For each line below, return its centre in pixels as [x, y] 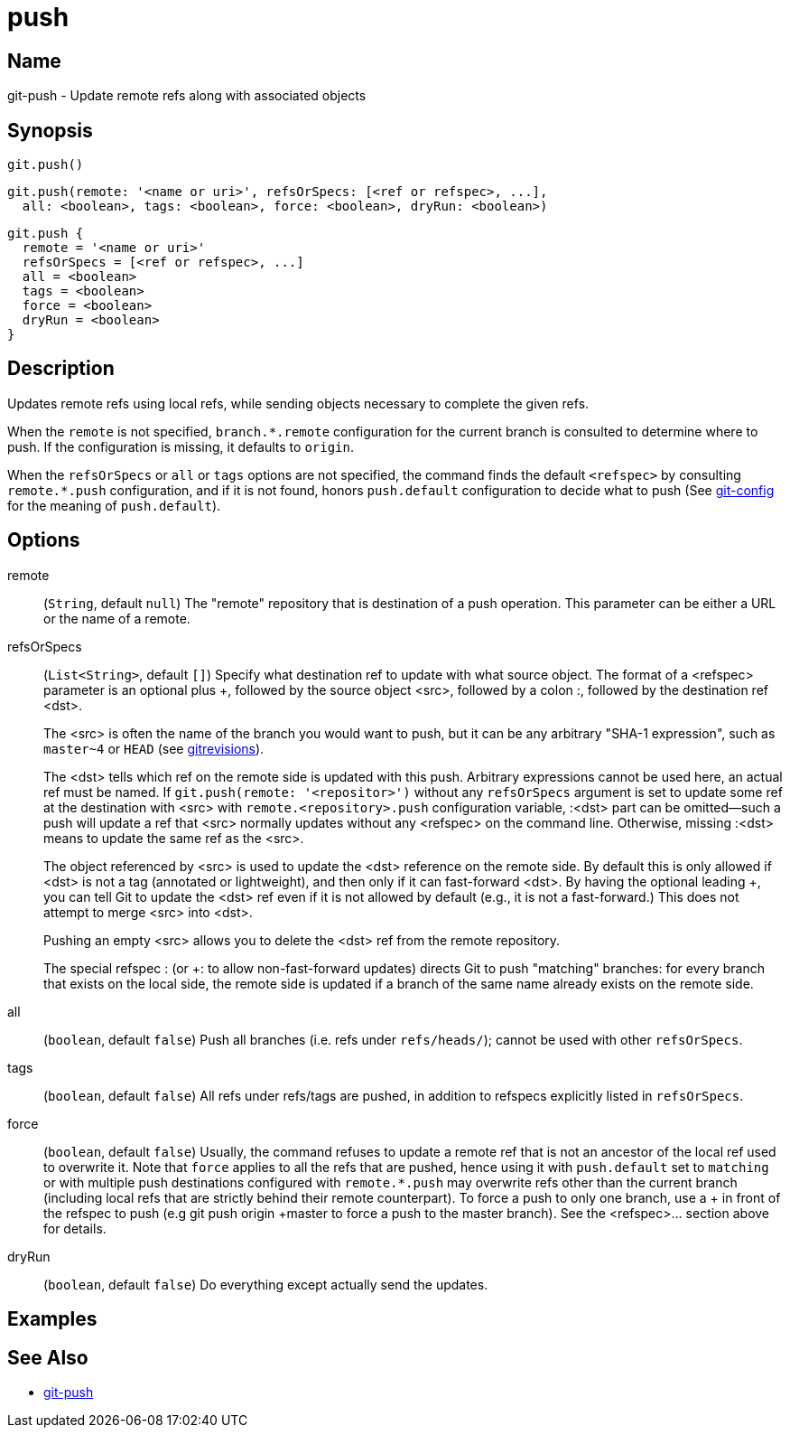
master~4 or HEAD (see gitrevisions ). [154, 748]
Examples [52, 1319]
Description [61, 369]
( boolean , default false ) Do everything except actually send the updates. [266, 1284]
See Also [48, 1357]
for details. [75, 1228]
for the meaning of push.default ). [114, 505]
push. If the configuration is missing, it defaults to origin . [181, 446]
